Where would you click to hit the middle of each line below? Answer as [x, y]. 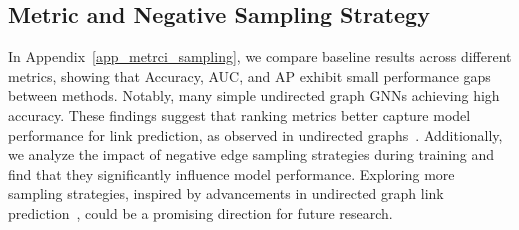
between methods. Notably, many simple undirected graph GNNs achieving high [254, 95]
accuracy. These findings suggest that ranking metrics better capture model [239, 114]
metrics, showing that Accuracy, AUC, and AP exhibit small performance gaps [249, 75]
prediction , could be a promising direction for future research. [200, 212]
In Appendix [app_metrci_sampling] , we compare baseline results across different [260, 56]
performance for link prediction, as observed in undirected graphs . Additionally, [255, 134]
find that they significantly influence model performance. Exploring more [231, 173]
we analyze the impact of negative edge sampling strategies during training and [251, 154]
